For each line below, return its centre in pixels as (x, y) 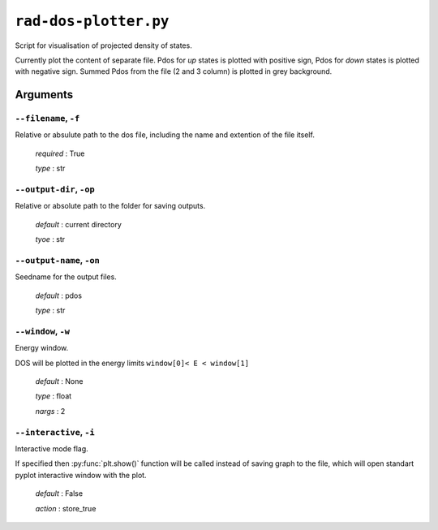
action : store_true (66, 508)
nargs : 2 (50, 411)
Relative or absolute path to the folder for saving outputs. (110, 206)
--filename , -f (47, 118)
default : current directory (78, 224)
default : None (59, 381)
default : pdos (59, 295)
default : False (59, 493)
